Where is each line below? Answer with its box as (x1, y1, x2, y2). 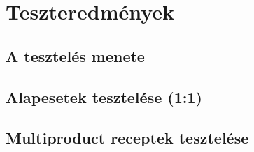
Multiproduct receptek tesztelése (6, 127, 249, 149)
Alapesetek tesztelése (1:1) (6, 86, 202, 107)
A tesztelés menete (6, 45, 145, 66)
